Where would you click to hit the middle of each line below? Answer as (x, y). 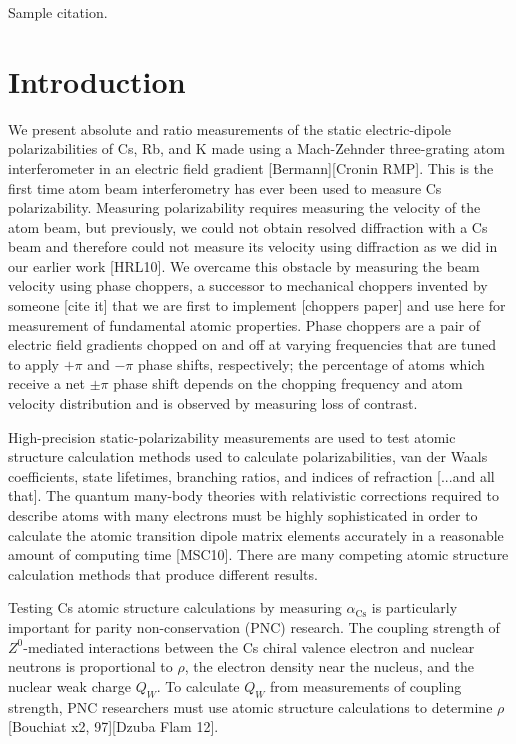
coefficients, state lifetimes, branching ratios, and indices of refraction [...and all (251, 475)
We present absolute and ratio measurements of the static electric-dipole (230, 128)
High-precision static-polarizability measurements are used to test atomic (232, 436)
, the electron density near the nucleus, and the (329, 666)
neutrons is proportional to (90, 666)
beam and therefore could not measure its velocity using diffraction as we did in (253, 246)
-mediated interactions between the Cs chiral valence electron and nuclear (249, 646)
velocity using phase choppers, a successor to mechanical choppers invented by (248, 285)
